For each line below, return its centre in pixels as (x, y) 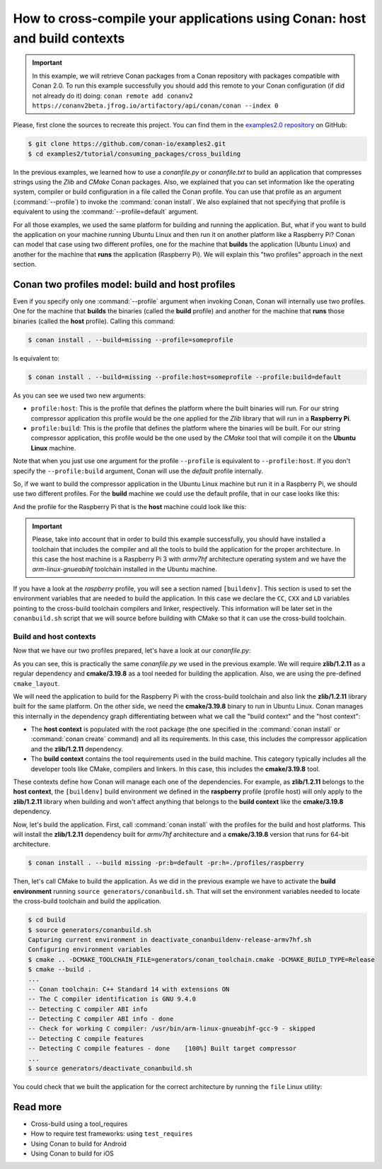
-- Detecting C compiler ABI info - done (101, 1019)
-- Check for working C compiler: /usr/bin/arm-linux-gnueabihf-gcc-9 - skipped (172, 1029)
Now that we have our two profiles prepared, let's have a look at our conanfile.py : (132, 651)
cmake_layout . (36, 683)
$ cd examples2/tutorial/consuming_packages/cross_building (134, 153)
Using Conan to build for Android (79, 1144)
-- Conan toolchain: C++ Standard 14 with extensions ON (129, 989)
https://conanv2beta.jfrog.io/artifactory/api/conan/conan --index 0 (155, 105)
